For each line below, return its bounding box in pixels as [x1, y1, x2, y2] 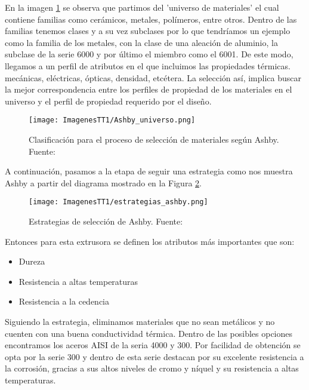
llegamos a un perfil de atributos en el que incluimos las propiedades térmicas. [5, 59, 291, 72]
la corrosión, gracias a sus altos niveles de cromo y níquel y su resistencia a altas [5, 362, 299, 374]
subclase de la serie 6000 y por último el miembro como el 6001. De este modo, [5, 48, 293, 60]
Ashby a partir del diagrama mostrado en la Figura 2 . [5, 176, 202, 189]
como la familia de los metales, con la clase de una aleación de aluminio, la [5, 36, 278, 48]
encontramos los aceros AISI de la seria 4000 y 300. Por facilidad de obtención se [5, 339, 301, 351]
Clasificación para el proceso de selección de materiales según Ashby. [29, 133, 279, 145]
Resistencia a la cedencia [18, 295, 109, 308]
